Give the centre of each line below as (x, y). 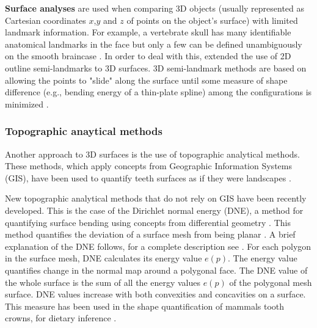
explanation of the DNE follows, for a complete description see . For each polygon (158, 246)
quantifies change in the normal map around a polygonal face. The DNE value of (156, 270)
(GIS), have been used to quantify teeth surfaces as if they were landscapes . (148, 177)
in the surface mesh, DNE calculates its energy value (104, 258)
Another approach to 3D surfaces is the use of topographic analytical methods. (152, 154)
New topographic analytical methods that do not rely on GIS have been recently (156, 198)
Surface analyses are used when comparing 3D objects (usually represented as (155, 8)
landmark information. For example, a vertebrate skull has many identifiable (148, 32)
